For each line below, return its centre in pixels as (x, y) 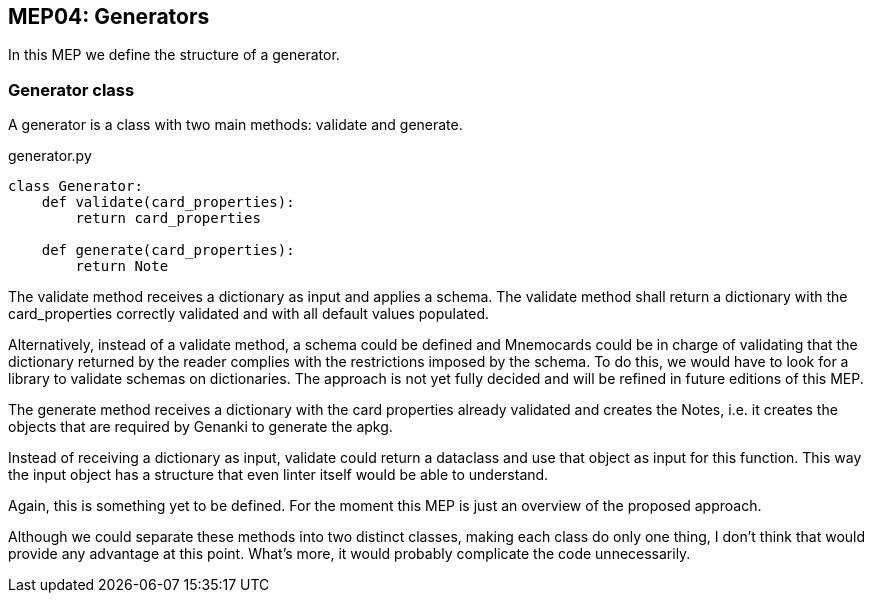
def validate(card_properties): (168, 202)
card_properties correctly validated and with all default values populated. (248, 314)
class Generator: (75, 186)
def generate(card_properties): (168, 250)
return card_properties (168, 218)
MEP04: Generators (109, 16)
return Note (122, 266)
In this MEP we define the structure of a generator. (174, 55)
